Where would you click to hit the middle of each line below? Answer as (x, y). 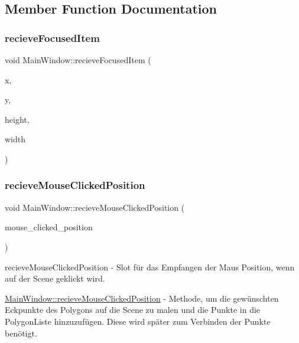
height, (17, 119)
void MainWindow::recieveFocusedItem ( (78, 60)
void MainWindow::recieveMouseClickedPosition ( (95, 207)
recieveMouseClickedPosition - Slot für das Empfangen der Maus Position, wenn (150, 267)
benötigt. (21, 333)
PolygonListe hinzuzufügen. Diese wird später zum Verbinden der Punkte (138, 321)
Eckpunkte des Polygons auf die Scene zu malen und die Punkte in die (133, 310)
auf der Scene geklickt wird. (55, 278)
